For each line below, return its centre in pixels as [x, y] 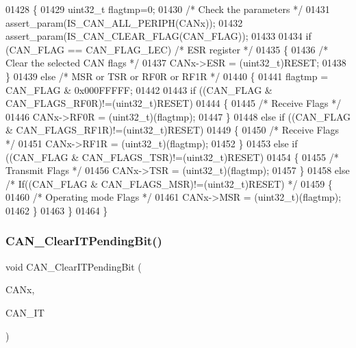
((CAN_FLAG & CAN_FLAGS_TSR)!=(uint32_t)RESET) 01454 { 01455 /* [172, 157]
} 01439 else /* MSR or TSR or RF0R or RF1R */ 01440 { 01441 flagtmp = [167, 76]
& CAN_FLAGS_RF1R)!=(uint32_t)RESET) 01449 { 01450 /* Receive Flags [173, 130]
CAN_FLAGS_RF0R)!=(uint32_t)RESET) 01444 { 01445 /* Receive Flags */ [174, 103]
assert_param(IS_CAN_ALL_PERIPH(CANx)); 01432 [124, 22]
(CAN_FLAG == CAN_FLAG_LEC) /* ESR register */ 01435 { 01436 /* [167, 49]
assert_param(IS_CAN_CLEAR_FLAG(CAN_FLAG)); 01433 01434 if [158, 36]
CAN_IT [25, 312]
